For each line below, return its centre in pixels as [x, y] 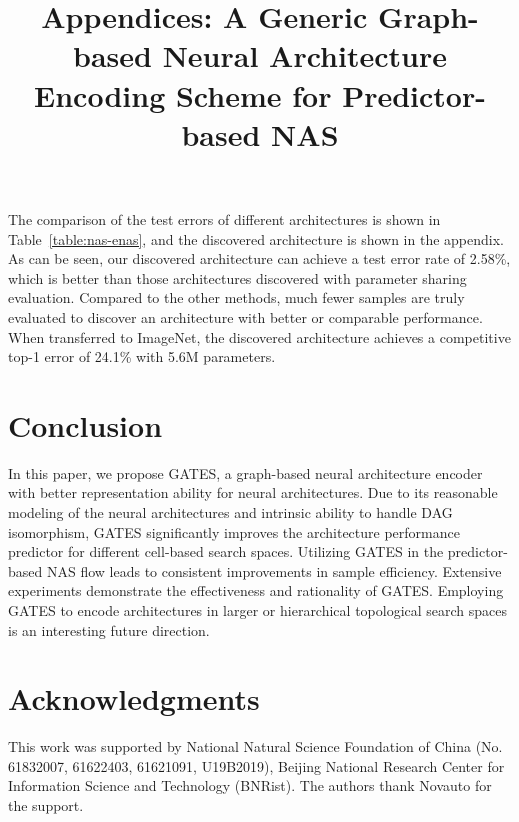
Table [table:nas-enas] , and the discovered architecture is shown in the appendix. [256, 238]
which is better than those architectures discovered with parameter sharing [237, 277]
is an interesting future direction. [109, 629]
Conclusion [85, 424]
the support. [46, 805]
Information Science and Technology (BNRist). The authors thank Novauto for [250, 785]
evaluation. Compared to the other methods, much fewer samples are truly [236, 297]
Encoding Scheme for [183, 94]
